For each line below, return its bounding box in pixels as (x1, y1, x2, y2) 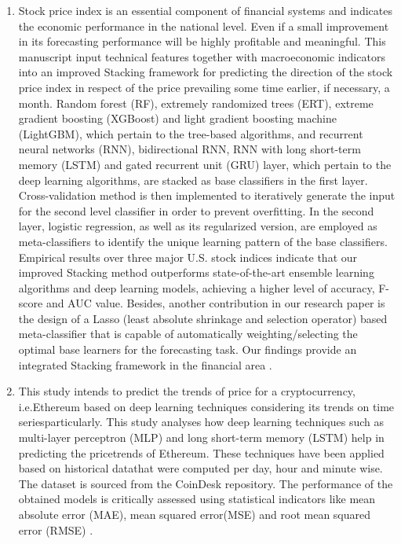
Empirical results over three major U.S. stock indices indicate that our (18, 248, 358, 265)
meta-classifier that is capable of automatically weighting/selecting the (18, 325, 358, 342)
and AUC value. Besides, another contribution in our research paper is (46, 295, 385, 311)
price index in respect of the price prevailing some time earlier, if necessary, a (18, 79, 390, 95)
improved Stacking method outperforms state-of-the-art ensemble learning (18, 264, 374, 281)
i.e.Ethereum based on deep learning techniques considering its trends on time (18, 398, 395, 414)
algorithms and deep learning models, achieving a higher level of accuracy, (18, 279, 375, 296)
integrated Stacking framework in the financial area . (18, 356, 272, 373)
